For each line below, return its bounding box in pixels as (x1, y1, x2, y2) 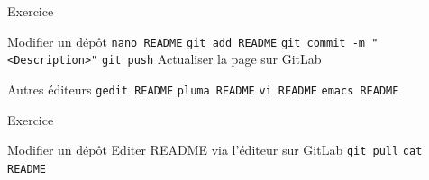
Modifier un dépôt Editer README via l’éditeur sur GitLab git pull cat (7, 140, 423, 159)
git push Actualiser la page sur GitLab (101, 49, 322, 68)
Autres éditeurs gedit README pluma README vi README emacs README (7, 79, 399, 98)
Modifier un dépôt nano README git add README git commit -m (7, 31, 365, 50)
